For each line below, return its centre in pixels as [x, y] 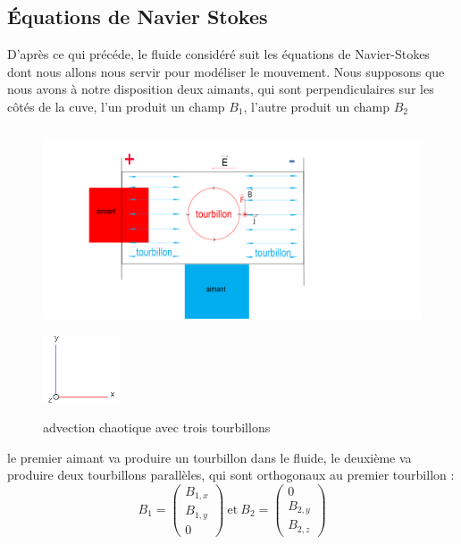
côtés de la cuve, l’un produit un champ [116, 106]
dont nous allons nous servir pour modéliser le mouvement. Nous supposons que [226, 71]
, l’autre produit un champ [317, 106]
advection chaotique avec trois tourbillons [157, 427]
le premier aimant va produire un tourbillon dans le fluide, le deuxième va [210, 457]
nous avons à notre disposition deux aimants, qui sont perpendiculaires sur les [221, 89]
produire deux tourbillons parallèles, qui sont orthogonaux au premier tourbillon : [231, 475]
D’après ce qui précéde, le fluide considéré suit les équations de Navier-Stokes [218, 54]
